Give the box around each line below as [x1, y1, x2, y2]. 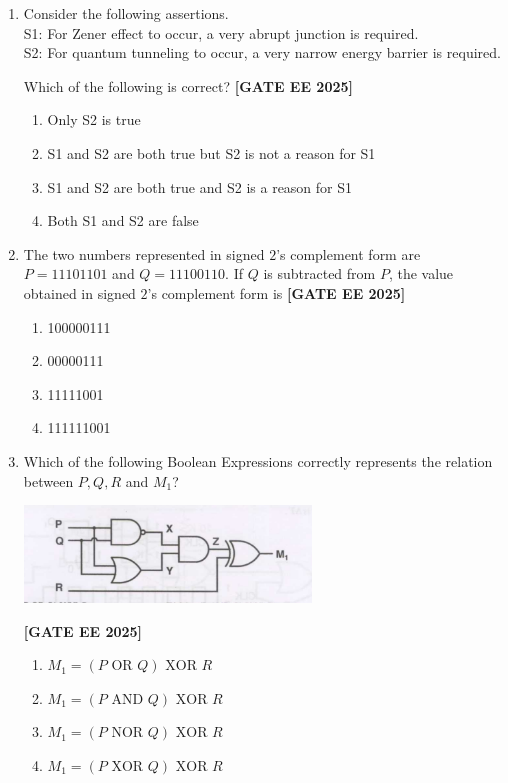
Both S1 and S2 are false [47, 210, 199, 231]
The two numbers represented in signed [23, 243, 265, 264]
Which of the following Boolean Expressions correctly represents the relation [23, 450, 493, 471]
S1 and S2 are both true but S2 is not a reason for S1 [47, 142, 376, 163]
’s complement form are [276, 243, 421, 264]
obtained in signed [23, 282, 136, 303]
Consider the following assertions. [23, 3, 229, 23]
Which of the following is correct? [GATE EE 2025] [23, 75, 354, 96]
